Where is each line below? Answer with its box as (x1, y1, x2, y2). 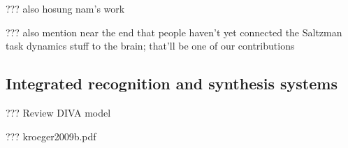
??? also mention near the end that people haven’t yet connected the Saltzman (6, 24, 342, 39)
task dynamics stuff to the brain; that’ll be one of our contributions (6, 38, 295, 53)
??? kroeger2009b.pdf (6, 128, 96, 143)
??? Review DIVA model (6, 105, 111, 119)
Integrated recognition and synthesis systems (6, 73, 338, 94)
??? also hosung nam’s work (6, 1, 125, 15)
